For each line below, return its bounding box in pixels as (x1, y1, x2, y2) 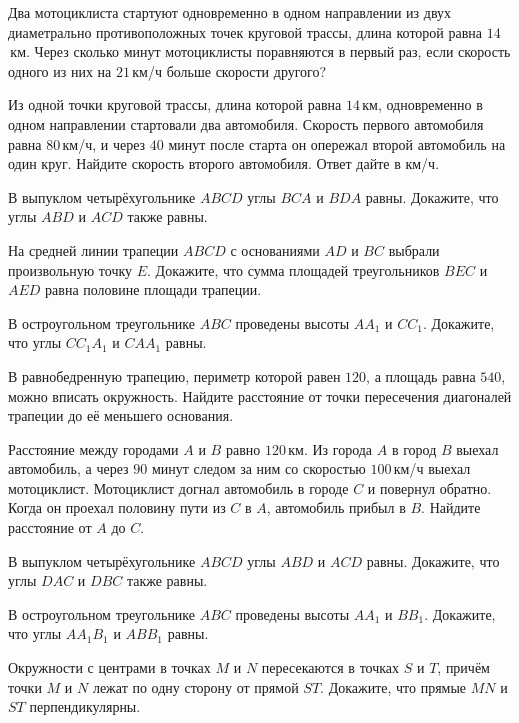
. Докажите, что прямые (320, 676, 467, 697)
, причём (437, 657, 490, 678)
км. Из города (288, 438, 373, 459)
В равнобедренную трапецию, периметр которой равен (8, 365, 341, 386)
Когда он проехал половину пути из (8, 497, 226, 518)
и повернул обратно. (367, 477, 492, 498)
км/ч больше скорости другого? (132, 60, 327, 81)
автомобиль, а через (8, 458, 129, 479)
